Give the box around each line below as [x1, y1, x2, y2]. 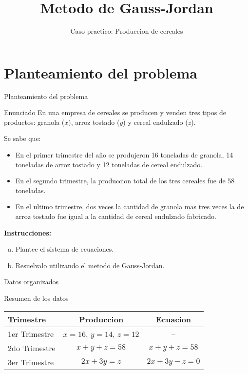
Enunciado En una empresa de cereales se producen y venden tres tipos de [4, 107, 226, 118]
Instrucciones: [4, 227, 52, 237]
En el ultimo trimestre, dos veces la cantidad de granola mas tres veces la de [15, 201, 244, 212]
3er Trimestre [8, 356, 54, 368]
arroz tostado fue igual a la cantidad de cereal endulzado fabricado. [15, 211, 216, 221]
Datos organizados [4, 276, 58, 287]
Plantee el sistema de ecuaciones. [15, 244, 114, 254]
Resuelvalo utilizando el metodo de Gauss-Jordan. [15, 260, 165, 270]
